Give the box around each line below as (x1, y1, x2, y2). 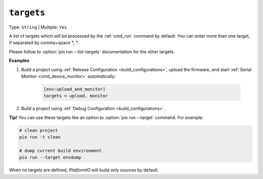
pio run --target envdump (19, 155, 81, 160)
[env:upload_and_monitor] (43, 86, 106, 92)
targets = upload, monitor (43, 93, 108, 99)
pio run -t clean (19, 134, 61, 140)
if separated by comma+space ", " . (9, 40, 80, 46)
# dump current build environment (19, 148, 102, 153)
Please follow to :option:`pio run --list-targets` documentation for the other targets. (9, 49, 175, 54)
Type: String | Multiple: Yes (9, 24, 67, 30)
